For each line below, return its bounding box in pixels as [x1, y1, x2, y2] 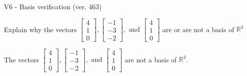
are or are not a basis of [162, 24, 234, 34]
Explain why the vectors [4, 24, 77, 34]
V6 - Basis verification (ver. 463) [4, 1, 102, 11]
